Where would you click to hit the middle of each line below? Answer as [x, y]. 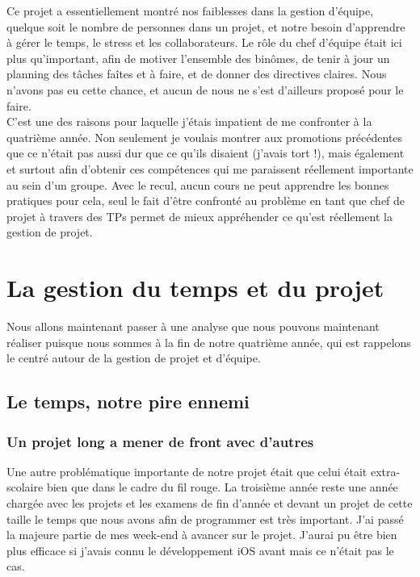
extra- [385, 471]
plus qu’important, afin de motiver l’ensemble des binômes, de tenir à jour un [198, 58]
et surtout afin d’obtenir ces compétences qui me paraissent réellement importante [210, 168]
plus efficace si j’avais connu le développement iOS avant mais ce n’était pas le [200, 550]
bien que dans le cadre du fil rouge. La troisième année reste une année [222, 487]
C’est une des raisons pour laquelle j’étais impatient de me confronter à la [189, 121]
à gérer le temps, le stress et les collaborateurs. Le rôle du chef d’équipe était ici [204, 42]
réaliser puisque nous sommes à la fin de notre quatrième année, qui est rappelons [209, 342]
